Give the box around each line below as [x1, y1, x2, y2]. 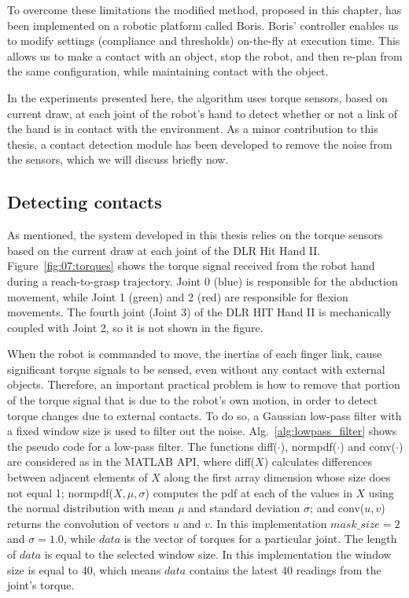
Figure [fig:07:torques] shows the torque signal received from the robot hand [7, 257, 375, 274]
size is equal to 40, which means [7, 561, 161, 578]
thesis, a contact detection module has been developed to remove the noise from [7, 135, 392, 152]
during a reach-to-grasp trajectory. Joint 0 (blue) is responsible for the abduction [7, 272, 398, 289]
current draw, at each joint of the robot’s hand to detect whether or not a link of [7, 105, 398, 121]
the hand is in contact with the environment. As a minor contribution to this [7, 120, 378, 137]
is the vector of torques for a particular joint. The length [123, 530, 397, 547]
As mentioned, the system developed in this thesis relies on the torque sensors [7, 227, 383, 243]
